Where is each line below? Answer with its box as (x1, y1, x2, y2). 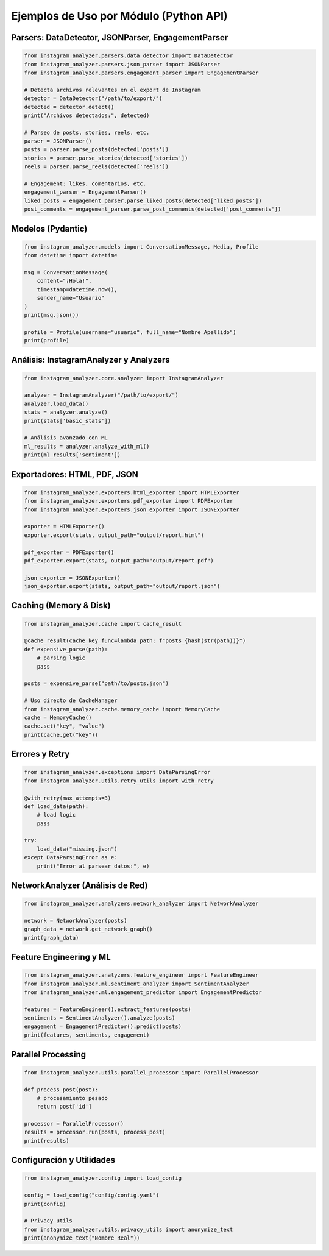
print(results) (24, 1137, 69, 1144)
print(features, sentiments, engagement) (24, 1032, 150, 1038)
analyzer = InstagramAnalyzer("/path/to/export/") (24, 392, 179, 399)
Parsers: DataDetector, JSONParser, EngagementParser (11, 32, 228, 43)
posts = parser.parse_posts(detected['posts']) (24, 146, 169, 153)
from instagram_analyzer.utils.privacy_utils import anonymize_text (24, 1226, 233, 1233)
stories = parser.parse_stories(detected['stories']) (24, 154, 188, 161)
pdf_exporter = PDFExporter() (24, 548, 115, 556)
